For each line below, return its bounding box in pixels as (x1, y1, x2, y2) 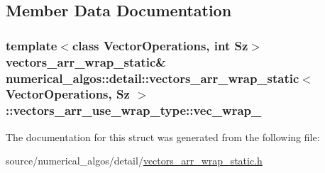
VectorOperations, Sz (6, 85, 130, 103)
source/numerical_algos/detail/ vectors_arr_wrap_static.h (6, 153, 263, 168)
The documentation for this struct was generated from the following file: (6, 129, 320, 144)
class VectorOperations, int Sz (72, 36, 248, 54)
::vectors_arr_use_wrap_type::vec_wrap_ (6, 101, 262, 119)
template (6, 36, 57, 54)
